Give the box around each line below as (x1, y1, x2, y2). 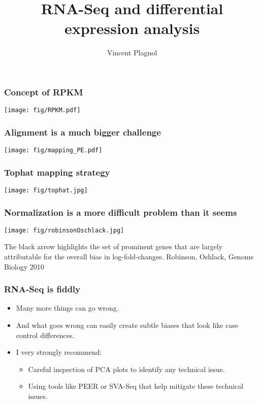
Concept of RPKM (4, 85, 83, 98)
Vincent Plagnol (107, 47, 157, 58)
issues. (28, 391, 48, 401)
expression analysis (64, 18, 200, 39)
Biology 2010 (4, 261, 44, 272)
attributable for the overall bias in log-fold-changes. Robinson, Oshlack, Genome (4, 251, 254, 262)
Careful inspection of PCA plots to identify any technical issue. (28, 363, 225, 374)
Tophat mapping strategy (4, 165, 110, 178)
